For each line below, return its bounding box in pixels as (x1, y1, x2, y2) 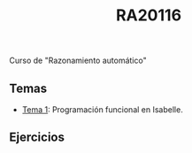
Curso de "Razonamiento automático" (9, 55, 148, 66)
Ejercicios (9, 130, 65, 145)
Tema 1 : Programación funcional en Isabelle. (21, 104, 183, 115)
